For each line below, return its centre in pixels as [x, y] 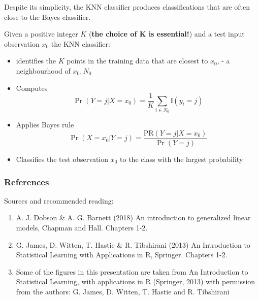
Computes [32, 88]
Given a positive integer [41, 34]
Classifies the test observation [62, 159]
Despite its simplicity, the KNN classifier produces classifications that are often [127, 7]
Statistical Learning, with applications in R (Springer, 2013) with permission [136, 281]
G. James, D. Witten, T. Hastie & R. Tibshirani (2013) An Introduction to [133, 244]
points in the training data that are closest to [137, 61]
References [27, 181]
